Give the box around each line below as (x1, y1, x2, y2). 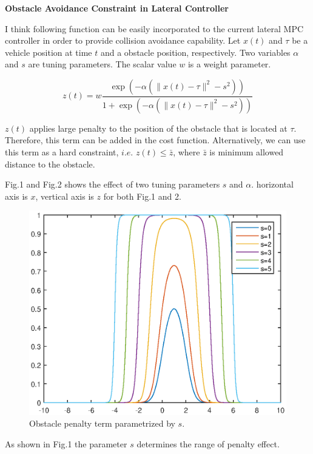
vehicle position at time (5, 46, 92, 58)
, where (173, 146, 200, 158)
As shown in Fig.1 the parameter (5, 437, 127, 450)
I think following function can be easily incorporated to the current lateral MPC (5, 22, 304, 35)
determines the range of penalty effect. (136, 437, 280, 450)
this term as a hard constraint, (5, 146, 119, 158)
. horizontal (251, 178, 294, 191)
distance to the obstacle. (5, 157, 95, 170)
